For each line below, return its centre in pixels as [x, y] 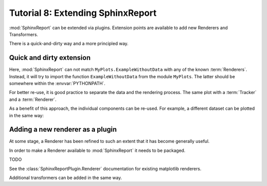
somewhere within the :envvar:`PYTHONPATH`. [57, 84]
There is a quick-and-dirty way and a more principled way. [69, 44]
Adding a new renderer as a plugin [63, 129]
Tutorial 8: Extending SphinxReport [83, 13]
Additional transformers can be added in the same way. [66, 178]
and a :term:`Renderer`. [33, 99]
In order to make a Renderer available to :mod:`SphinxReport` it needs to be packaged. [97, 150]
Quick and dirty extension [50, 58]
